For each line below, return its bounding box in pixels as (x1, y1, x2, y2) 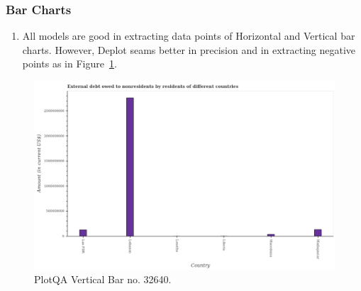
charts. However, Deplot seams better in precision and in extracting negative (22, 42, 356, 57)
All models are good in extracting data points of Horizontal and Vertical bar (22, 28, 355, 43)
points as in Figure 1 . (22, 56, 117, 71)
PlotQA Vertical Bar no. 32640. (34, 271, 172, 286)
